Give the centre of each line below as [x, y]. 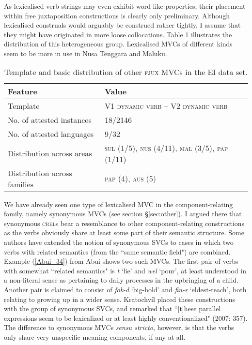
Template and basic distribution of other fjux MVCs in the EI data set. [126, 72]
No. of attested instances [50, 120]
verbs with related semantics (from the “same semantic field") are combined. [117, 251]
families [21, 184]
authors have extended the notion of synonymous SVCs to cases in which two [119, 242]
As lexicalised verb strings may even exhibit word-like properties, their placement [125, 6]
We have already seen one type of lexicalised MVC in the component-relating [118, 204]
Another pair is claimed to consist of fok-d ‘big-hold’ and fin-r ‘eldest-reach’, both [125, 289]
